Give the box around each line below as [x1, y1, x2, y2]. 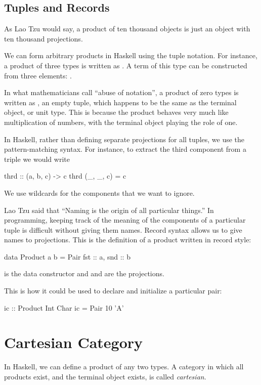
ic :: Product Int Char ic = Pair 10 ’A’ [4, 302, 124, 313]
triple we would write [4, 153, 70, 164]
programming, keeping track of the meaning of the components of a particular [4, 215, 246, 225]
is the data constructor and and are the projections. [4, 268, 164, 279]
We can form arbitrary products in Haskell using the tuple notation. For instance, [4, 50, 257, 61]
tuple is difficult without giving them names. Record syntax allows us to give [4, 224, 242, 235]
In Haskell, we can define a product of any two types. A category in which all [4, 361, 244, 372]
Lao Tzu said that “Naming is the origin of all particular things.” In [4, 204, 214, 215]
